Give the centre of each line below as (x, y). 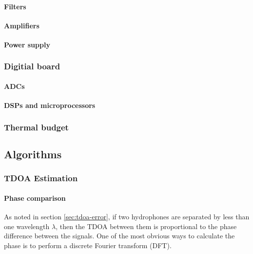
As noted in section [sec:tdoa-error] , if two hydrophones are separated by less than (127, 217)
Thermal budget (36, 127)
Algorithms (33, 154)
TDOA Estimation (41, 178)
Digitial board (32, 66)
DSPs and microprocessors (50, 105)
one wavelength (27, 226)
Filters (15, 6)
